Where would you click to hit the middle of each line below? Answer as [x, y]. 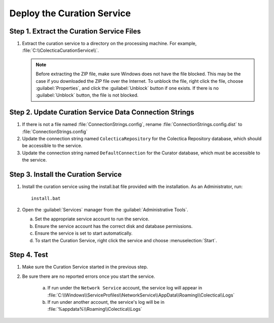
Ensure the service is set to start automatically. [84, 233]
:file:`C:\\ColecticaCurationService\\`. [60, 50]
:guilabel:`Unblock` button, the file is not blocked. [87, 95]
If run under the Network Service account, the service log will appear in [125, 288]
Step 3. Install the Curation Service [65, 174]
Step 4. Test [29, 255]
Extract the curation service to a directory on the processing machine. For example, [109, 44]
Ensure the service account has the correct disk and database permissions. [114, 226]
